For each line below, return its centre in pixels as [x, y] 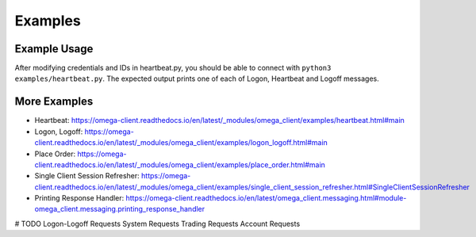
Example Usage [54, 49]
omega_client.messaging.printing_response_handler [120, 209]
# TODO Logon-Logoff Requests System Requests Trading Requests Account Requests [157, 224]
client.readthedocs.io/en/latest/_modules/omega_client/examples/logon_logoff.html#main [181, 143]
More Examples [54, 102]
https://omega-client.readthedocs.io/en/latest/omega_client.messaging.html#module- [266, 198]
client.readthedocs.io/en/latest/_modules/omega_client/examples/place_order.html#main [180, 164]
